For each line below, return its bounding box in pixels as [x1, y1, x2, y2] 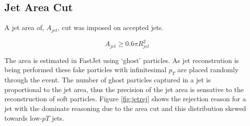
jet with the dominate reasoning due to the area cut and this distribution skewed [4, 103, 246, 113]
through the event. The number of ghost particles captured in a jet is [4, 75, 211, 85]
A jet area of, [4, 22, 44, 32]
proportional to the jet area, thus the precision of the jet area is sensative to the [4, 84, 244, 94]
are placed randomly [177, 64, 239, 75]
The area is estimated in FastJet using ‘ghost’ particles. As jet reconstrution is [4, 55, 239, 65]
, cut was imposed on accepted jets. [58, 22, 164, 32]
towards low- [4, 112, 42, 123]
